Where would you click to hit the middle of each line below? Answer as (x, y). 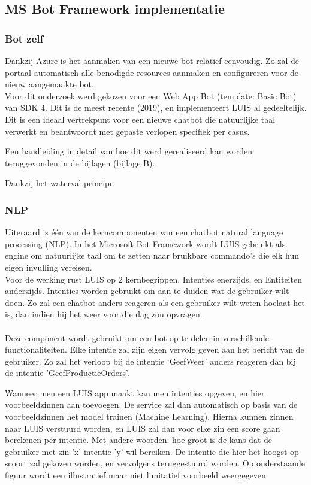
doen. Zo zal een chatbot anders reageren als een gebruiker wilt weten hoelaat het (155, 302)
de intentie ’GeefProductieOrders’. (67, 373)
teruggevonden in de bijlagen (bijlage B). (80, 163)
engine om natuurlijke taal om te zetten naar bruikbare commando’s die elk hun (152, 255)
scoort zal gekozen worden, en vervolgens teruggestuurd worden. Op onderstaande (155, 463)
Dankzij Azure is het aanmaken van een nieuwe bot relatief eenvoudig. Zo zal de (152, 60)
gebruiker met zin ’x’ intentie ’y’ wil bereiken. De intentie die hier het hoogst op (152, 451)
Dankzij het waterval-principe (59, 183)
